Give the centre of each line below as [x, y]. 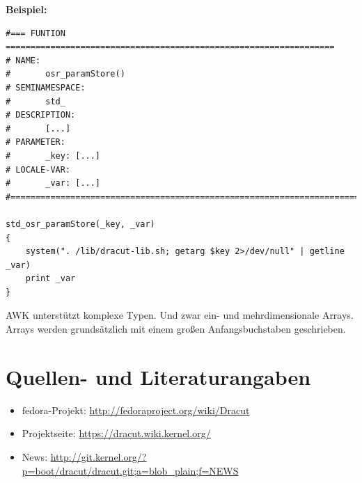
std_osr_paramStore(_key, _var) [80, 224]
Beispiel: [26, 9]
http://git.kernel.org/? [99, 456]
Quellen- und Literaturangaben [158, 376]
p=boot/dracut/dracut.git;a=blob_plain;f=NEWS [130, 470]
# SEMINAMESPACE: [46, 87]
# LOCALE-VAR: [38, 169]
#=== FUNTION [36, 33]
